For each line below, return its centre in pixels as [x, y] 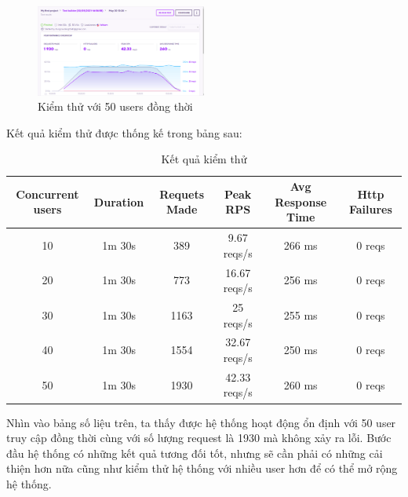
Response [301, 201]
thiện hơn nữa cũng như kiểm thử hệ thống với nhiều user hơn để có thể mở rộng [202, 468]
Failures [370, 209]
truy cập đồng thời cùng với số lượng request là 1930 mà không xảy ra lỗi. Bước [199, 438]
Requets [182, 194]
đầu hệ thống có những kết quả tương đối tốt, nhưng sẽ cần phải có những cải [195, 453]
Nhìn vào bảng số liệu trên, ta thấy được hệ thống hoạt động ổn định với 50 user [201, 422]
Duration [119, 201]
